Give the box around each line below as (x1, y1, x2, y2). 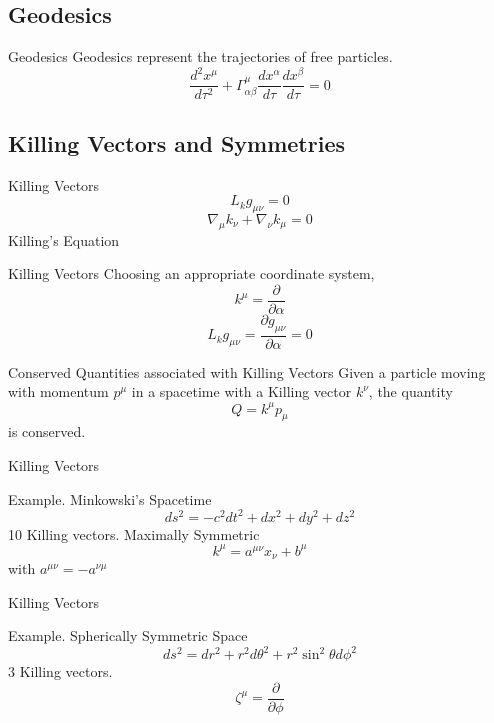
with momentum (8, 381, 109, 402)
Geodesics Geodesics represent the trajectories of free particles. (8, 46, 393, 67)
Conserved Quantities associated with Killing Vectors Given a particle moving (8, 361, 486, 382)
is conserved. (8, 421, 86, 442)
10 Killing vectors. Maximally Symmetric (8, 523, 260, 544)
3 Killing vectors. (8, 661, 113, 682)
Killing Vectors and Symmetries (8, 127, 346, 158)
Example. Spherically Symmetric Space (8, 625, 248, 646)
